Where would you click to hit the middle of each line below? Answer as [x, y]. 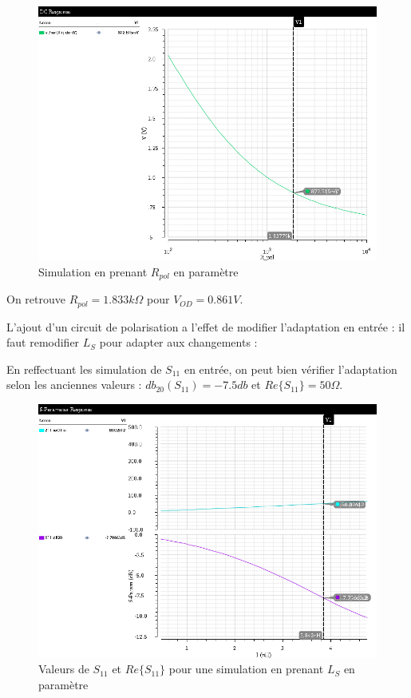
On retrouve [36, 299]
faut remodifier [43, 342]
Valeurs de [64, 669]
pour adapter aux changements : [178, 342]
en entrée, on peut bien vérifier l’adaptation [290, 369]
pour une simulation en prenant [246, 669]
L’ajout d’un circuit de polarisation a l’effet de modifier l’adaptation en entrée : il [206, 326]
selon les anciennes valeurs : [74, 385]
